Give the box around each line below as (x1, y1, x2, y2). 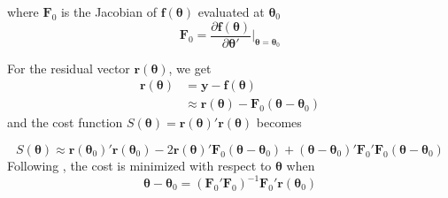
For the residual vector (7, 58, 130, 77)
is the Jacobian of (60, 3, 157, 20)
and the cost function (7, 113, 123, 132)
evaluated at (197, 3, 265, 20)
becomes (256, 113, 302, 132)
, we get (168, 58, 212, 77)
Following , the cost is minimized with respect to (7, 156, 272, 174)
